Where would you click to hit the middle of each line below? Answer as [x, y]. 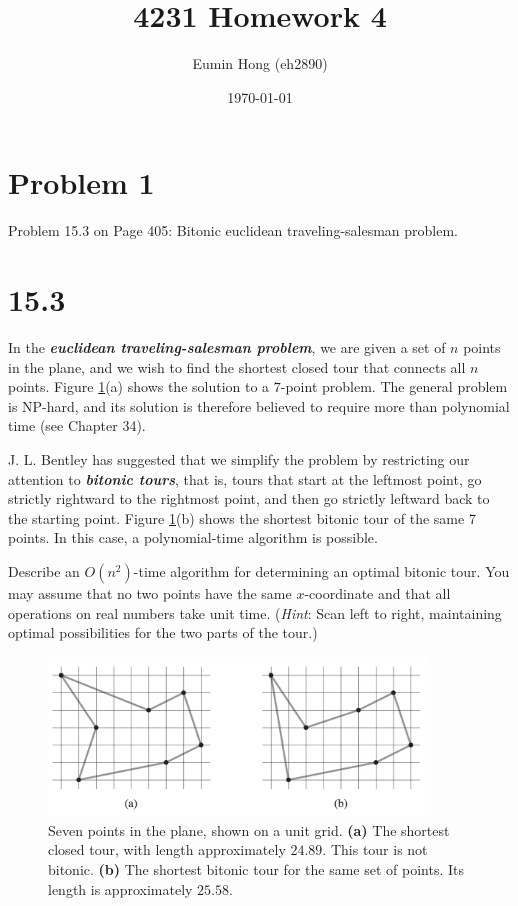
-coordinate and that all [377, 592]
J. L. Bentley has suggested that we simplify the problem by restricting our [239, 458]
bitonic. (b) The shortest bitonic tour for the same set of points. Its [256, 868]
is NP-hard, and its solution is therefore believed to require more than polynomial [259, 405]
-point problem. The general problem [394, 386]
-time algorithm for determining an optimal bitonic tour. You [321, 570]
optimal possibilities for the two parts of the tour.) [163, 632]
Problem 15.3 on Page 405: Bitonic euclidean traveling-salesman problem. [233, 230]
